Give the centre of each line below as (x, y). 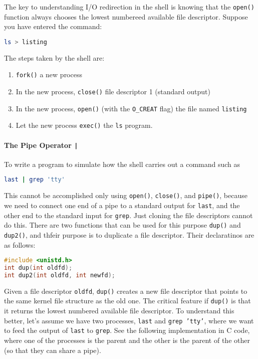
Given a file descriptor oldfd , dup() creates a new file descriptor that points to (126, 291)
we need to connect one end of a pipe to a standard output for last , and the (122, 205)
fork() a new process (49, 74)
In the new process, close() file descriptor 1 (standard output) (113, 91)
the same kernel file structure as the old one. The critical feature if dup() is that (127, 301)
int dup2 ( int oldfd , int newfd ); (60, 275)
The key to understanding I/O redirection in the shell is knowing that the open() (129, 7)
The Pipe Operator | (41, 145)
